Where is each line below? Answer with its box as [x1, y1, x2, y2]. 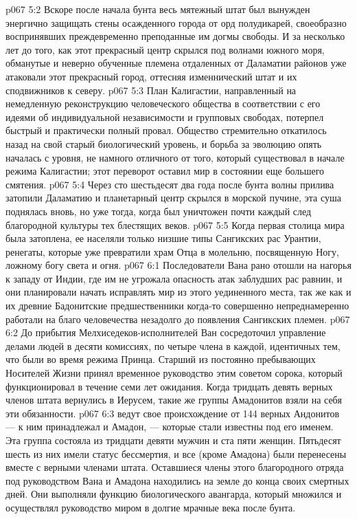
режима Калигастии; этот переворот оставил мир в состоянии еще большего [5, 164, 325, 178]
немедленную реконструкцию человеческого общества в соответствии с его [5, 96, 321, 111]
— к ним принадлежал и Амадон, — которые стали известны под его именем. [5, 419, 334, 434]
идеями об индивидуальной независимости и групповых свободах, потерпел [5, 109, 324, 124]
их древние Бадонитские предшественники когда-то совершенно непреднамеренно [5, 298, 349, 313]
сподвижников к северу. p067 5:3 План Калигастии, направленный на [5, 82, 297, 97]
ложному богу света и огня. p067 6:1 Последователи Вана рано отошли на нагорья [5, 258, 352, 272]
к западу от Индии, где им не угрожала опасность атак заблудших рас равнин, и [5, 271, 343, 285]
